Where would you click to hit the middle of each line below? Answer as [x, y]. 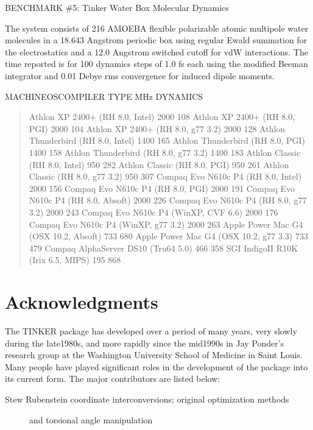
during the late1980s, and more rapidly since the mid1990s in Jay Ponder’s [145, 343]
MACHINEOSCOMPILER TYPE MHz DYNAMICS [104, 96]
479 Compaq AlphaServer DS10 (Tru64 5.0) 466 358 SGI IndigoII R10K [164, 248]
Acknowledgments [82, 302]
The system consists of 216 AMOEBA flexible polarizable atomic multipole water [157, 28]
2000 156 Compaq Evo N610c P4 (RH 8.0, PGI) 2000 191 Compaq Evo [162, 188]
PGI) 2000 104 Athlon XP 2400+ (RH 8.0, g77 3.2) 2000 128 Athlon [157, 128]
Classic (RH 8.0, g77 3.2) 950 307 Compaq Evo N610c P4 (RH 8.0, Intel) [165, 176]
